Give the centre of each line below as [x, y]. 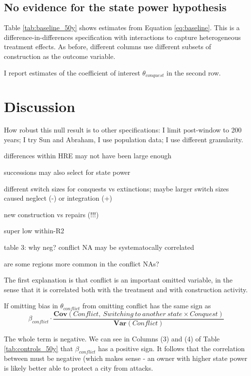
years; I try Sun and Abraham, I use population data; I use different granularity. [124, 139]
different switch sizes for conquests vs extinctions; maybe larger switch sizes [117, 188]
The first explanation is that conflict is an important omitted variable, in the [118, 280]
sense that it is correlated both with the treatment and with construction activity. [126, 289]
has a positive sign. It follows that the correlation [171, 348]
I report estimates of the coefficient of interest [72, 72]
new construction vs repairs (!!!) [51, 214]
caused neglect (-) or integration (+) [58, 198]
